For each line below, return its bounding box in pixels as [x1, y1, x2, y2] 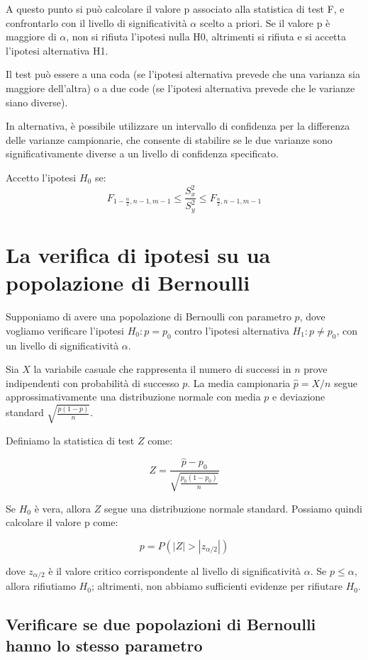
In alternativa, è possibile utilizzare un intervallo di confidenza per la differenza [6, 118, 350, 133]
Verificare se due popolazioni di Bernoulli [6, 613, 316, 635]
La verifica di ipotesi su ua [6, 240, 271, 269]
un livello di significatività [6, 337, 119, 352]
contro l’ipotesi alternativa [174, 323, 289, 337]
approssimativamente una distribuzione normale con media [6, 389, 261, 404]
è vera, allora [34, 500, 91, 515]
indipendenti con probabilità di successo [6, 375, 179, 390]
